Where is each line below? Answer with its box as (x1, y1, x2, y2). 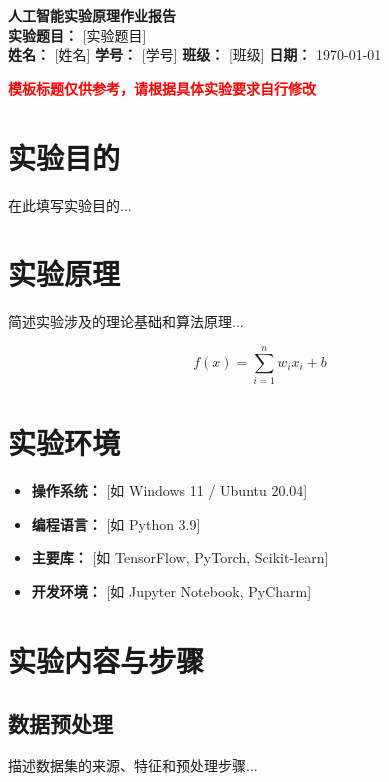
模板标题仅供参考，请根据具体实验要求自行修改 (8, 77, 316, 98)
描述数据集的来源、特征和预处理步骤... (8, 755, 258, 776)
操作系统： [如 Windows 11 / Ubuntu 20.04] (31, 480, 308, 501)
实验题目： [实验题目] (8, 24, 147, 45)
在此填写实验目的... (8, 194, 132, 215)
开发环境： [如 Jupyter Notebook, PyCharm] (31, 580, 312, 601)
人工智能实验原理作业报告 (8, 5, 176, 25)
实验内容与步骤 (8, 639, 205, 680)
